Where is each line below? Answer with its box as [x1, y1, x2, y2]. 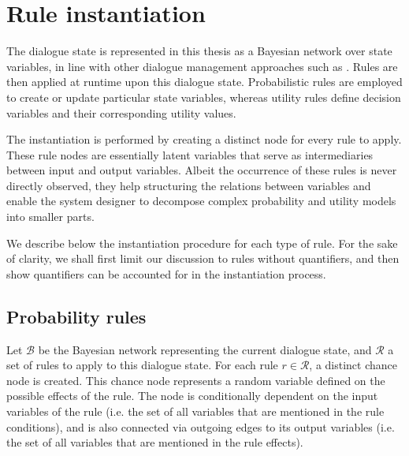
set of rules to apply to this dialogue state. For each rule [6, 357, 278, 373]
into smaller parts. [6, 208, 95, 225]
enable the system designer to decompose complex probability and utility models [6, 192, 396, 209]
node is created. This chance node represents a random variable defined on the [6, 372, 385, 388]
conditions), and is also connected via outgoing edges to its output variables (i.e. [6, 418, 395, 435]
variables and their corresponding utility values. [6, 104, 236, 121]
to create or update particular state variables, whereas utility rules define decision [6, 88, 401, 105]
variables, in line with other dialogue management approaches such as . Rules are [6, 58, 398, 74]
